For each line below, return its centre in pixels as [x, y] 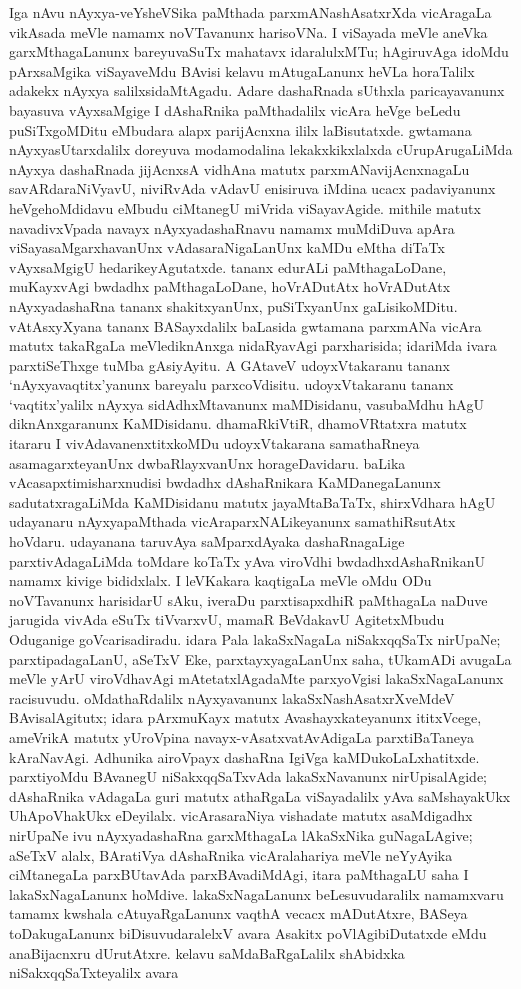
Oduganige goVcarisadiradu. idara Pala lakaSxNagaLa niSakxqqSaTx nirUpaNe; [255, 639]
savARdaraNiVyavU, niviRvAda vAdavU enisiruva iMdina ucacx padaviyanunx [252, 188]
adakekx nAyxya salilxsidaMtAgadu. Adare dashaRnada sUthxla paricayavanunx [257, 90]
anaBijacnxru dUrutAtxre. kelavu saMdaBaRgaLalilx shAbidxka [207, 952]
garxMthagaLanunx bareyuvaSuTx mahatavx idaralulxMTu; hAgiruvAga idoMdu [259, 51]
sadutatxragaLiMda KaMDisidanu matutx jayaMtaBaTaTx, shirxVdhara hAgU [252, 501]
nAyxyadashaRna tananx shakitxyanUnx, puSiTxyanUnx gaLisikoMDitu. [233, 305]
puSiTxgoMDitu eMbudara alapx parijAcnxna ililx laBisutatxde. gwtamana [240, 129]
